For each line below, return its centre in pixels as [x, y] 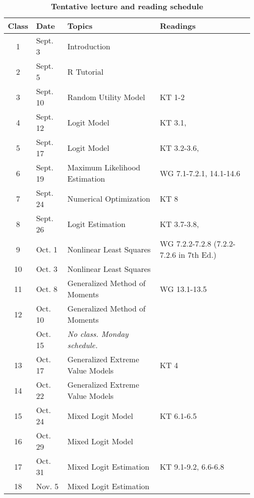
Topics [80, 26]
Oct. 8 [47, 289]
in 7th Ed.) [198, 255]
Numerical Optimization [109, 198]
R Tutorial [85, 71]
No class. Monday [98, 334]
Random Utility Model [106, 97]
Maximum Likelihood [104, 167]
